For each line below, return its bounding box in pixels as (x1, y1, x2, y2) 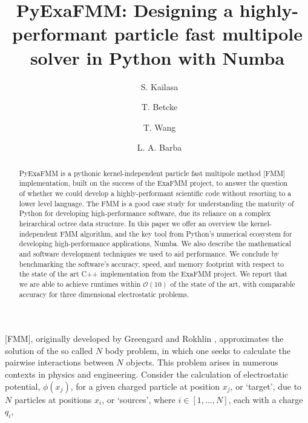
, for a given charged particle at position (70, 379, 220, 392)
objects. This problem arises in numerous (126, 356, 278, 369)
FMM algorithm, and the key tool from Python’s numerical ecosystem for (60, 228, 292, 238)
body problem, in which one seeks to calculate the (105, 344, 291, 356)
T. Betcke (141, 100, 178, 113)
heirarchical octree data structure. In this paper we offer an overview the (19, 218, 249, 228)
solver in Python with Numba (30, 45, 285, 70)
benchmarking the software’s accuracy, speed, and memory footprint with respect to (19, 258, 284, 269)
